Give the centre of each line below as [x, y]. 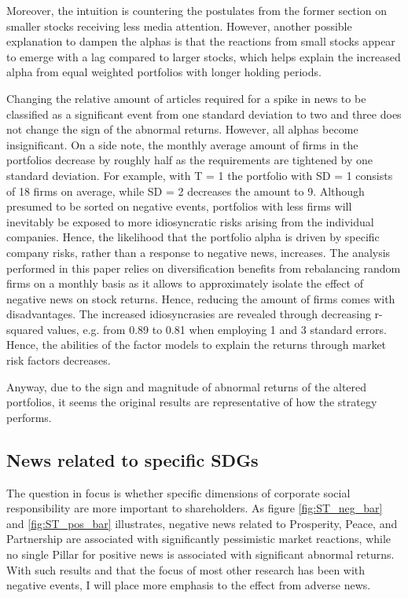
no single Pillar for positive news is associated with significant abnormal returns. [200, 554]
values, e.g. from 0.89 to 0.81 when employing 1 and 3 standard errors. [217, 329]
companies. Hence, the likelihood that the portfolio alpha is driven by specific [193, 237]
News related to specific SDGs [132, 459]
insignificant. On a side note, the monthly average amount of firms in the [182, 144]
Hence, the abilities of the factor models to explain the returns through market [197, 345]
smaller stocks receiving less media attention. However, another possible [179, 26]
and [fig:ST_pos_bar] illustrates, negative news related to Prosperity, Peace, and [202, 523]
